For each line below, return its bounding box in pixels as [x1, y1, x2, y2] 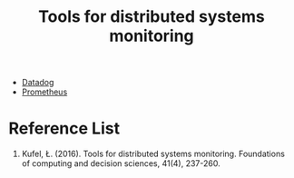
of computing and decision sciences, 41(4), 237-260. [21, 158, 220, 169]
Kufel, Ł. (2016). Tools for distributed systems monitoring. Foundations [21, 148, 285, 160]
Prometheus [21, 86, 68, 97]
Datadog [21, 77, 54, 88]
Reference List [8, 118, 120, 139]
